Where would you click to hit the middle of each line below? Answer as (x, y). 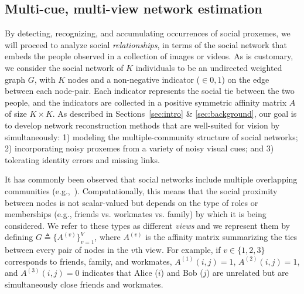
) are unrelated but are (247, 273)
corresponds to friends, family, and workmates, (88, 261)
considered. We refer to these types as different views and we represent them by (147, 225)
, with (45, 79)
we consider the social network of (64, 67)
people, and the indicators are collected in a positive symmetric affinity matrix (146, 102)
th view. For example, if (178, 250)
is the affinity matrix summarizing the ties (221, 237)
